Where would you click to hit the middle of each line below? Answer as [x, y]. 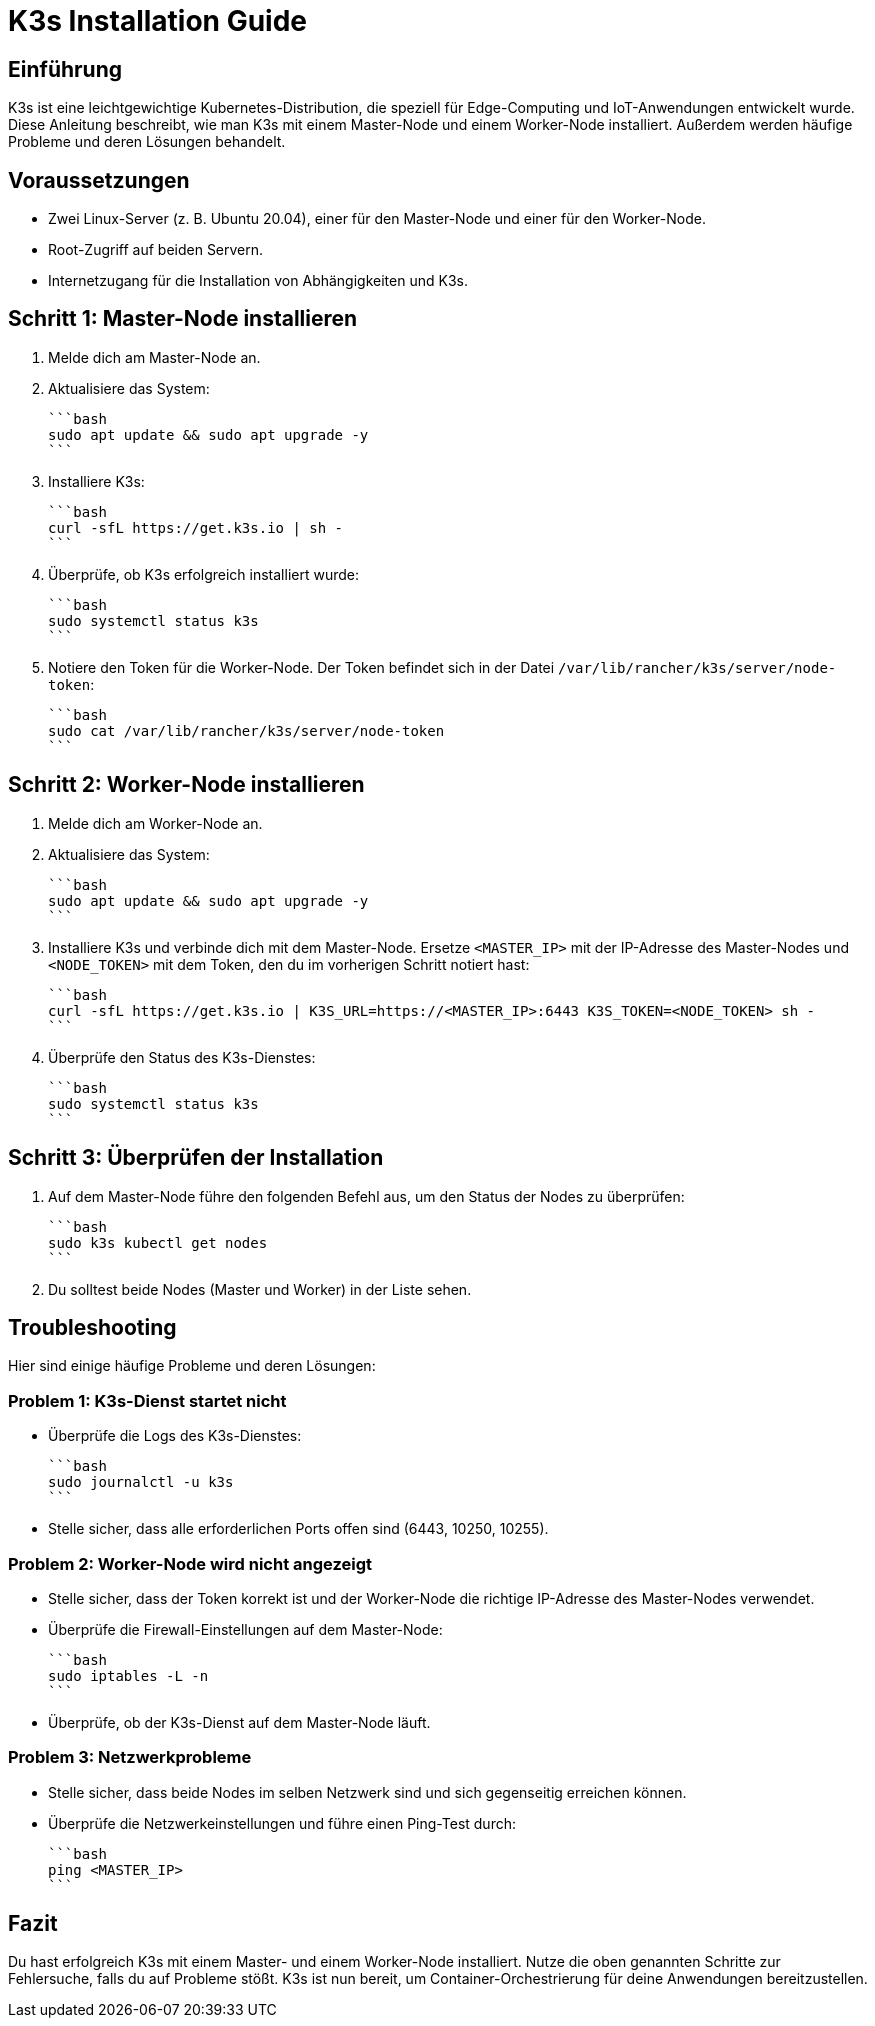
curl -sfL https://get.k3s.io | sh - [196, 527]
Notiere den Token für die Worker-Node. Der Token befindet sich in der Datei [301, 667]
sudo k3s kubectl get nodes [158, 1242]
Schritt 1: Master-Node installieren [183, 319]
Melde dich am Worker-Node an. [155, 823]
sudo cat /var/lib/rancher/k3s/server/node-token [246, 730]
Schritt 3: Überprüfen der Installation [196, 1158]
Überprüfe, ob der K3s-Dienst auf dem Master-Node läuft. [239, 1722]
